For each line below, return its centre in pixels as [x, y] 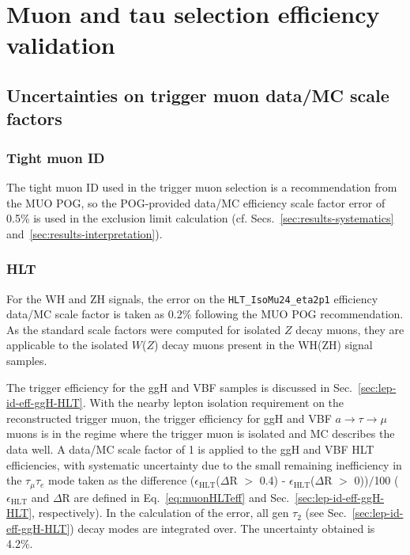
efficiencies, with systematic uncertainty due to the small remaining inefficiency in [204, 464]
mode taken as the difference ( [122, 480]
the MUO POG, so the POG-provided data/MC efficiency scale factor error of [196, 202]
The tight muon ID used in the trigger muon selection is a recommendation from [202, 186]
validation [61, 45]
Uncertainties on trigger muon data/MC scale [198, 95]
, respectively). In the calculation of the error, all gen [160, 513]
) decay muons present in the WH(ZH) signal [263, 345]
